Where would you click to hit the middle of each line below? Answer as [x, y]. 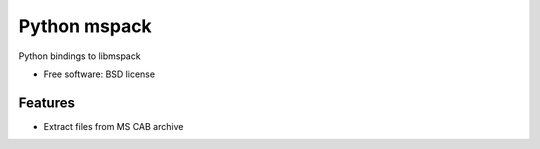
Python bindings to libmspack [79, 56]
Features [46, 102]
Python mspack [85, 26]
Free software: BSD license [99, 74]
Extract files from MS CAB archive [113, 126]
